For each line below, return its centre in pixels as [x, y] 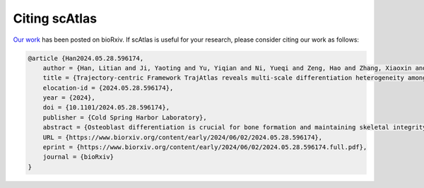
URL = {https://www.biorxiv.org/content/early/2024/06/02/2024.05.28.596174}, [183, 137]
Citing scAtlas [55, 18]
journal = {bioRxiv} [78, 157]
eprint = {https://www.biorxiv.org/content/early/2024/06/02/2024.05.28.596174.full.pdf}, [205, 147]
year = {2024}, [69, 98]
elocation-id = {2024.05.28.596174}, [108, 88]
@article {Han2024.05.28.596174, [86, 58]
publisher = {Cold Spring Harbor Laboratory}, [125, 117]
